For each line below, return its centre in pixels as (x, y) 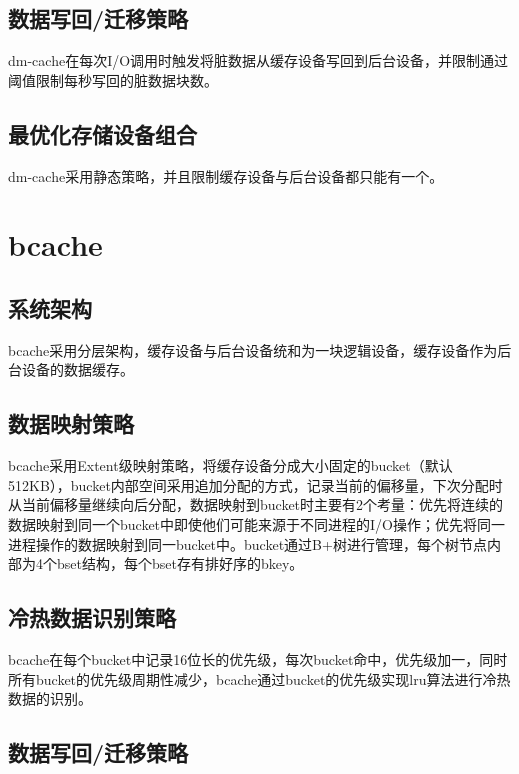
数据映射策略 (71, 423)
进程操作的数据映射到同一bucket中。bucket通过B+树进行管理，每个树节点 (247, 543)
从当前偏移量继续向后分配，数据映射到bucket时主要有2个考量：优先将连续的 (256, 504)
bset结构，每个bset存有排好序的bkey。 (180, 563)
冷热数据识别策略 (92, 617)
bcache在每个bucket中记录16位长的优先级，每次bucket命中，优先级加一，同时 (258, 658)
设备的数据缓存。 (77, 369)
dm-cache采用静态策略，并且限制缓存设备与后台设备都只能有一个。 (226, 175)
